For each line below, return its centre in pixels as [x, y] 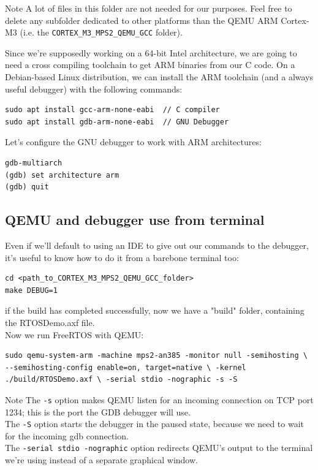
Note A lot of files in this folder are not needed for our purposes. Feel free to [149, 8]
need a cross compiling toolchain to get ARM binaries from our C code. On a [150, 65]
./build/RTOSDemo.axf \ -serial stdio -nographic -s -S [121, 380]
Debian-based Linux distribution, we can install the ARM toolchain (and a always [159, 77]
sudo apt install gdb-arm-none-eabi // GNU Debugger [117, 122]
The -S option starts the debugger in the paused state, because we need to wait [155, 424]
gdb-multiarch [34, 163]
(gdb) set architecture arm [62, 175]
